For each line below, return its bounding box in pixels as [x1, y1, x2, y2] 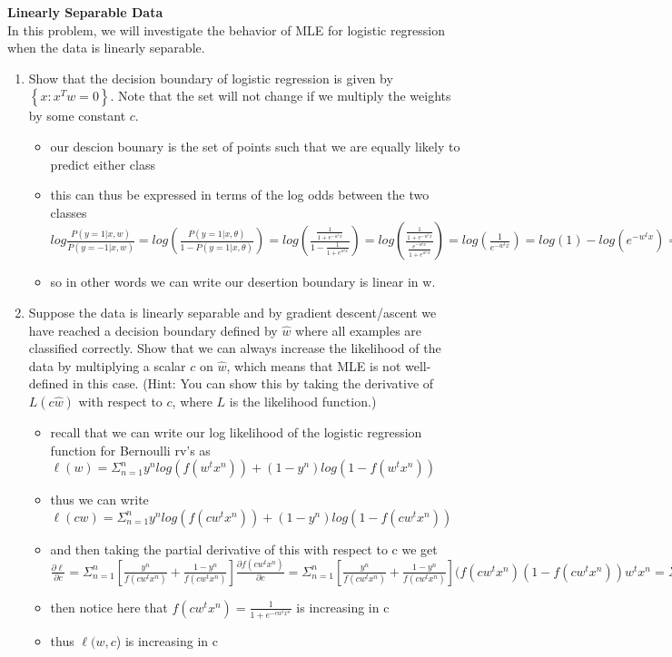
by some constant [28, 106, 126, 125]
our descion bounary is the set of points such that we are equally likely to [50, 136, 460, 155]
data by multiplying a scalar [28, 356, 186, 375]
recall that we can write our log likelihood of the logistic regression [50, 422, 422, 441]
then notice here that [50, 597, 168, 616]
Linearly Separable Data [7, 3, 163, 21]
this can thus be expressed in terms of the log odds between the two [50, 185, 430, 204]
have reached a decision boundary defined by [28, 320, 278, 339]
